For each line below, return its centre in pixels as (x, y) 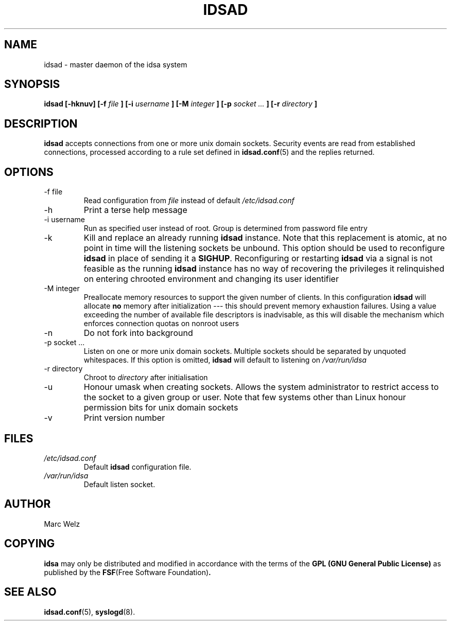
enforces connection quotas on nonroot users (161, 324)
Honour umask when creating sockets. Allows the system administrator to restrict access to (261, 387)
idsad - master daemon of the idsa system (116, 64)
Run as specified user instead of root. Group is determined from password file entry (225, 228)
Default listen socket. (119, 484)
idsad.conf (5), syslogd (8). (90, 612)
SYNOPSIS (32, 84)
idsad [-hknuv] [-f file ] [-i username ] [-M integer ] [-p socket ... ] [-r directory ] (181, 104)
